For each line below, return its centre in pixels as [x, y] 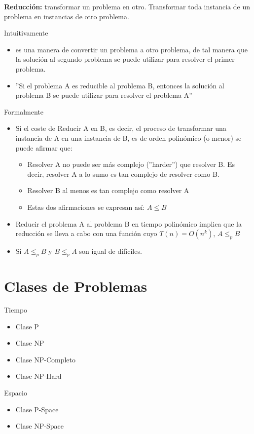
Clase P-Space [37, 409]
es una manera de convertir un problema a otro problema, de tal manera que [131, 49]
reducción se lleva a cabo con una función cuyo [86, 233]
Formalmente [24, 111]
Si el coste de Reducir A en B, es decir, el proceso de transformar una [121, 128]
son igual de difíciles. [110, 251]
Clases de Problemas [76, 286]
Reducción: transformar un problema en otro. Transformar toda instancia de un [127, 6]
